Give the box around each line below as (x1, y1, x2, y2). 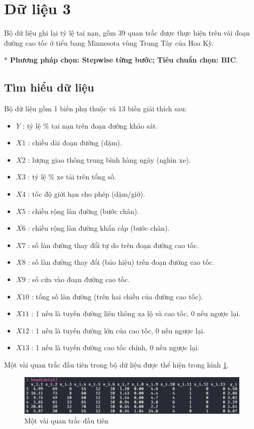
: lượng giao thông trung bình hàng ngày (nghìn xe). (28, 154, 191, 165)
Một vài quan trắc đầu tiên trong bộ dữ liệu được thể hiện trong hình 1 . (4, 359, 229, 370)
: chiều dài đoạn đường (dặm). (28, 137, 122, 148)
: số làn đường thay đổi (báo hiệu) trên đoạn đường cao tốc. (28, 257, 214, 267)
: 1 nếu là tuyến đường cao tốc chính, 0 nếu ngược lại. (31, 342, 200, 353)
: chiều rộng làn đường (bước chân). (28, 205, 139, 216)
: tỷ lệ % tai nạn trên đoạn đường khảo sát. (22, 120, 158, 131)
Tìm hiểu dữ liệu (4, 79, 94, 95)
